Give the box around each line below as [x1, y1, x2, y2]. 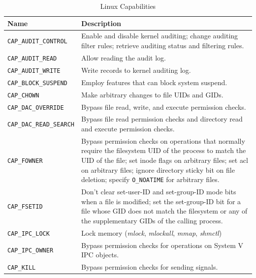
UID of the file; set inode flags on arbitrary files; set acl [81, 155, 248, 165]
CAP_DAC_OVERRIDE [7, 104, 64, 111]
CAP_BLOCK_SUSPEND [7, 79, 67, 87]
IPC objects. [81, 249, 119, 260]
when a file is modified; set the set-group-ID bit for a [81, 196, 241, 206]
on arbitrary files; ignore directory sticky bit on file [81, 164, 235, 175]
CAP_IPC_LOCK [7, 230, 50, 237]
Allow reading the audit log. [81, 52, 166, 62]
